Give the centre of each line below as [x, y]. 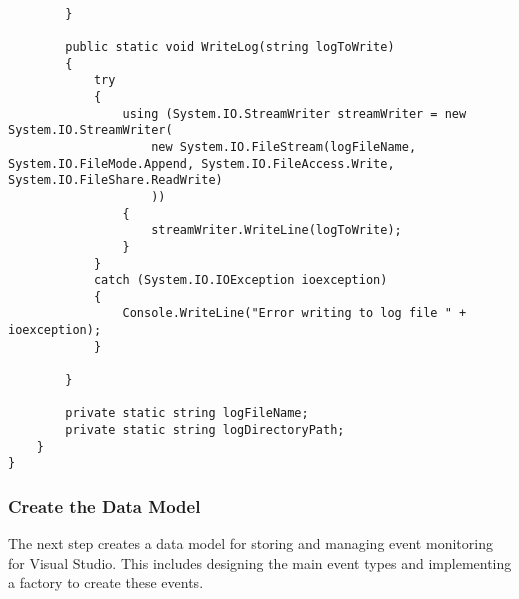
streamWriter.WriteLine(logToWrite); [276, 230]
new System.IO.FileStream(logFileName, [284, 146]
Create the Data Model [104, 505]
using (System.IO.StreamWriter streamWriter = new [294, 113]
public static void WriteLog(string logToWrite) [230, 46]
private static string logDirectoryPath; [205, 430]
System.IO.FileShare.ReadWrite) [115, 180]
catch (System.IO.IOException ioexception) [240, 280]
